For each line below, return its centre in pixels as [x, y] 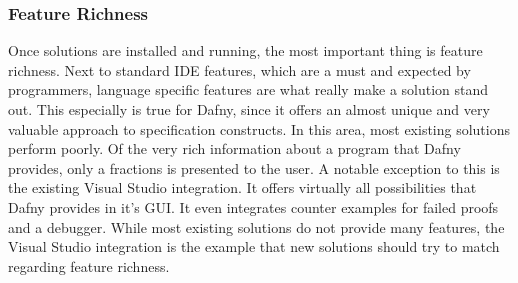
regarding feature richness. [89, 265]
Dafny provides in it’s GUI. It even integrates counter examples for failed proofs [253, 206]
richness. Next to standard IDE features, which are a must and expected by [239, 69]
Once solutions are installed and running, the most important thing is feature [245, 50]
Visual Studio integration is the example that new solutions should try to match [254, 246]
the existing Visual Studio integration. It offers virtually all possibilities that [242, 187]
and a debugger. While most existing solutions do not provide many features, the [256, 226]
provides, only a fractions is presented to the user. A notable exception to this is [254, 167]
